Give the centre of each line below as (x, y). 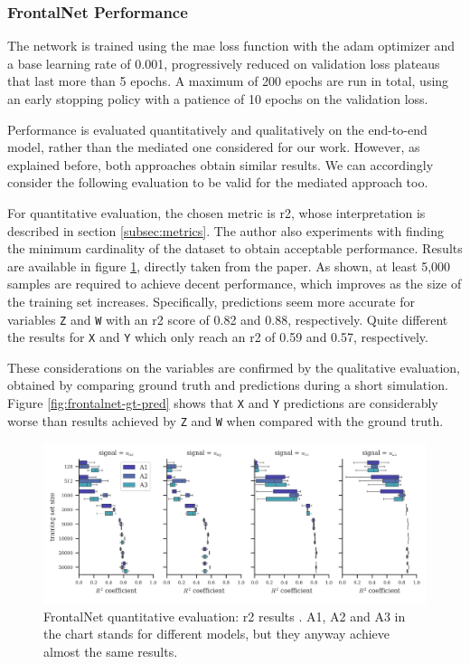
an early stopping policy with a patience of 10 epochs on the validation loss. (218, 99)
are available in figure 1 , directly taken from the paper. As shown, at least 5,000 (229, 266)
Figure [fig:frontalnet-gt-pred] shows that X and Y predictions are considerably (223, 403)
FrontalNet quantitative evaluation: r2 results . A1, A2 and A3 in (225, 616)
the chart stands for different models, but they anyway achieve (216, 634)
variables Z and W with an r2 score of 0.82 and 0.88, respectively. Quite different (228, 319)
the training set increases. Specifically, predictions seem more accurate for (211, 301)
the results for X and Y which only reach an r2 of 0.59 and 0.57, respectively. (218, 337)
